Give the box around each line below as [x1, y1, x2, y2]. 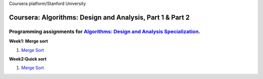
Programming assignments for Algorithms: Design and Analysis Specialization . [9, 28, 201, 35]
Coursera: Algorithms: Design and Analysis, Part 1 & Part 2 [9, 13, 190, 21]
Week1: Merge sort [9, 38, 48, 44]
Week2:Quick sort [9, 56, 47, 62]
